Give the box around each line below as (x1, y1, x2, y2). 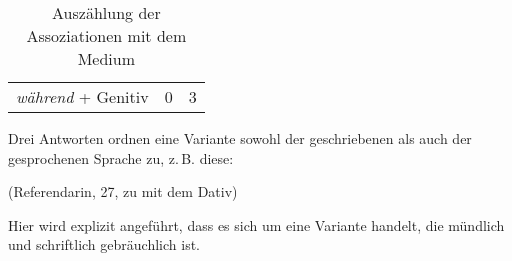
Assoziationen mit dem (26, 24, 187, 47)
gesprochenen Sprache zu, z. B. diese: (8, 147, 234, 168)
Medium (77, 47, 136, 70)
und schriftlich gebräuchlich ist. (8, 234, 200, 255)
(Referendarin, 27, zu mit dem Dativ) (8, 181, 238, 202)
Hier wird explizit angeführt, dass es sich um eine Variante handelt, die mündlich (8, 214, 505, 235)
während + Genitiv (16, 85, 149, 108)
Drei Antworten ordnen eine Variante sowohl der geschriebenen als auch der (8, 128, 472, 148)
